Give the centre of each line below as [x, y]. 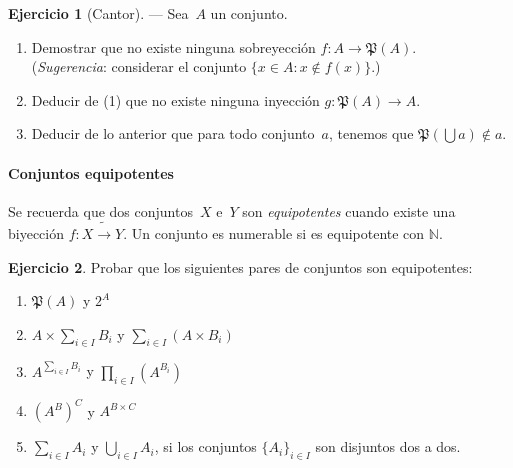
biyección [36, 232]
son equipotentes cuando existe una [349, 210]
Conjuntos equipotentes [91, 172]
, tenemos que [371, 133]
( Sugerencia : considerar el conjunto [139, 66]
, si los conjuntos [205, 446]
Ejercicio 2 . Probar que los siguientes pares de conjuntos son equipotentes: [240, 266]
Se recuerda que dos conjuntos [100, 210]
